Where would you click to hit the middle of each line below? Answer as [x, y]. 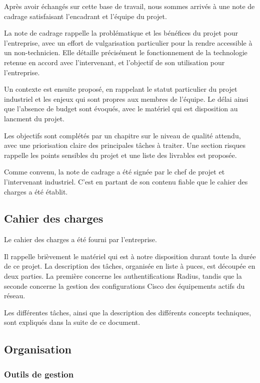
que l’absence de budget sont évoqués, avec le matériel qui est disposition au [121, 109]
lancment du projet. [34, 118]
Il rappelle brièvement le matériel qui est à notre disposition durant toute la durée [130, 256]
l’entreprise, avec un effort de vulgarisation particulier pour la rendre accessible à [128, 42]
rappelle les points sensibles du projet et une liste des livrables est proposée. [120, 155]
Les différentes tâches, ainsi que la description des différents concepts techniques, [128, 312]
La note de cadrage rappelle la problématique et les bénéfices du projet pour [121, 33]
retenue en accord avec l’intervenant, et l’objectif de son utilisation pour [114, 62]
